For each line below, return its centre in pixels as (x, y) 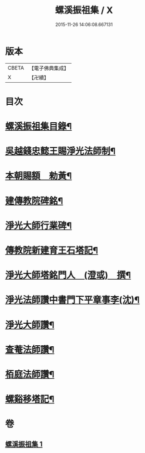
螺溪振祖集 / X (84, 10)
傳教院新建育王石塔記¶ (52, 251)
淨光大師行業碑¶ (38, 225)
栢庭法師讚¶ (30, 374)
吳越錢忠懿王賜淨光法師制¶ (60, 151)
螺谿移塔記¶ (30, 399)
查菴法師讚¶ (30, 350)
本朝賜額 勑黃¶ (38, 176)
